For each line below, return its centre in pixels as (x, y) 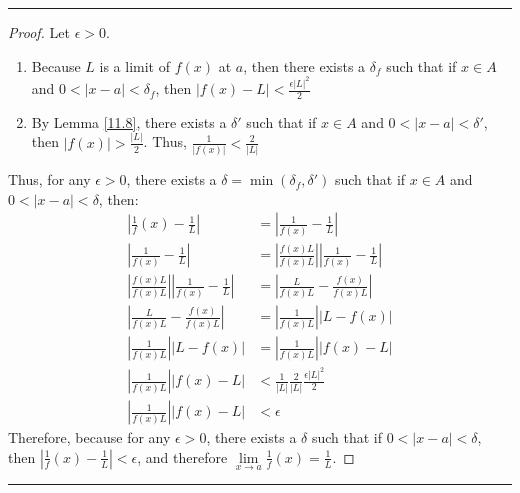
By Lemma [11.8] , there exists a (129, 121)
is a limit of (134, 65)
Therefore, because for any (89, 437)
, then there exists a (304, 65)
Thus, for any (49, 179)
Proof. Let (39, 32)
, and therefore (182, 456)
